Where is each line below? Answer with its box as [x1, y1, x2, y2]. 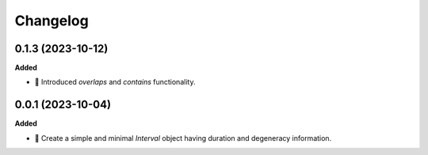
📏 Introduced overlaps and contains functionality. [34, 77, 196, 87]
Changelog [14, 12, 89, 29]
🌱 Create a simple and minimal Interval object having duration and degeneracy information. [34, 133, 332, 142]
